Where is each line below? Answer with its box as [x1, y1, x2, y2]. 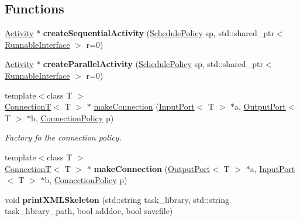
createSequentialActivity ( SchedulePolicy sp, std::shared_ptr [43, 27, 274, 39]
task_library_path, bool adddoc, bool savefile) [5, 205, 173, 217]
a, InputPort [250, 162, 295, 174]
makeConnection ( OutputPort [94, 162, 211, 174]
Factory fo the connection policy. [5, 131, 122, 143]
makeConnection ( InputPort [94, 100, 195, 113]
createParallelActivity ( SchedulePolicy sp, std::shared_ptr [43, 58, 263, 70]
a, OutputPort [235, 100, 286, 113]
